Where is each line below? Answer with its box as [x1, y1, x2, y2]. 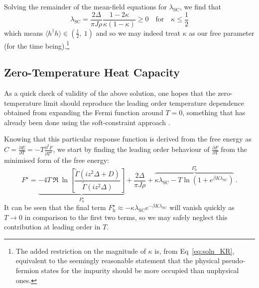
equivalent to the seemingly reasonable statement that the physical [15, 255, 220, 266]
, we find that [180, 1, 221, 11]
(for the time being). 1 [4, 39, 70, 51]
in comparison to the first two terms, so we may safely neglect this [24, 212, 228, 222]
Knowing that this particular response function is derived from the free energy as [4, 134, 252, 144]
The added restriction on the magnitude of [15, 245, 146, 256]
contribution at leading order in [4, 221, 101, 232]
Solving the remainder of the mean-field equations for [4, 1, 167, 11]
